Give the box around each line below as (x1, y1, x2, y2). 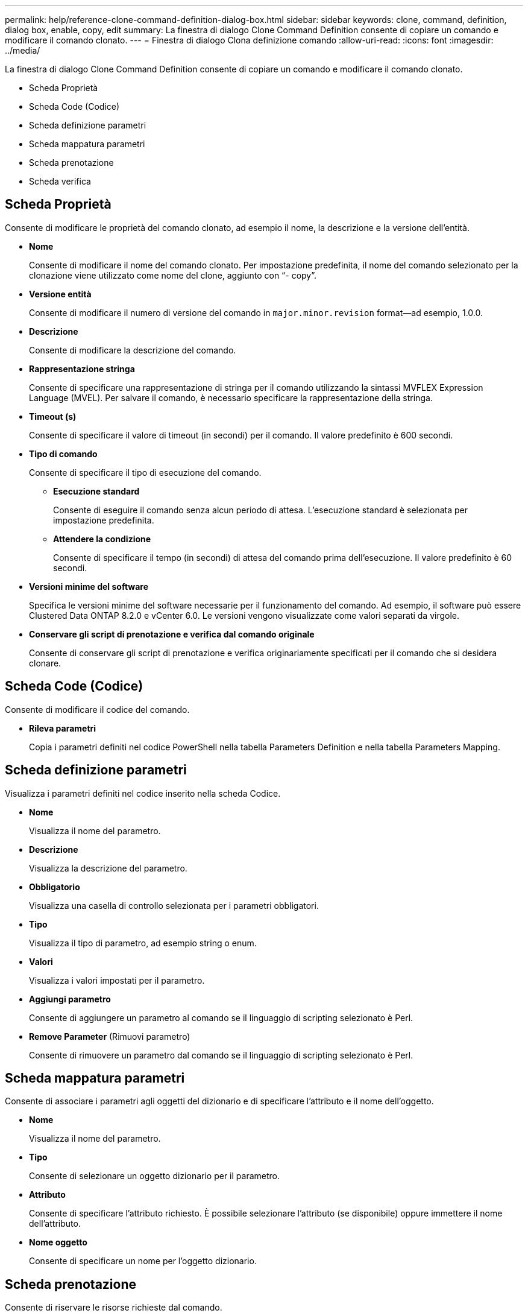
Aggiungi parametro (29, 993, 111, 1004)
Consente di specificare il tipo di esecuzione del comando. (29, 467, 262, 478)
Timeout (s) (29, 411, 77, 422)
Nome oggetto (29, 1237, 87, 1248)
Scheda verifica (29, 176, 91, 186)
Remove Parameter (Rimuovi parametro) (29, 1031, 190, 1042)
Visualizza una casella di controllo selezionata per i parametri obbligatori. (29, 900, 319, 911)
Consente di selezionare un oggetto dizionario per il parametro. (29, 1171, 280, 1182)
